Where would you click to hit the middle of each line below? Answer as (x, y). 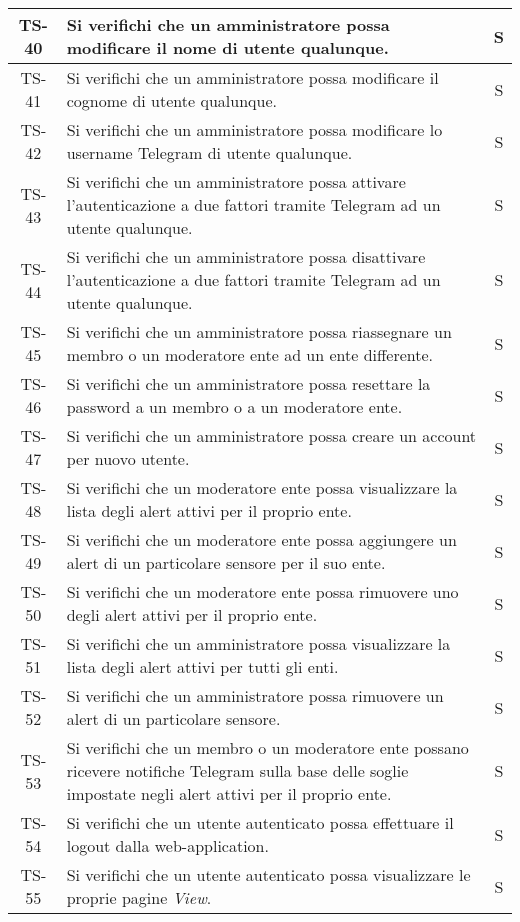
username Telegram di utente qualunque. (209, 152)
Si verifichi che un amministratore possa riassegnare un (259, 331)
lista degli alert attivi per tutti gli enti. (202, 666)
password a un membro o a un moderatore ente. (234, 406)
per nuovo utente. (128, 458)
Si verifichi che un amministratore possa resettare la (248, 383)
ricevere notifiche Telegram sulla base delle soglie (237, 770)
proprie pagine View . (139, 897)
